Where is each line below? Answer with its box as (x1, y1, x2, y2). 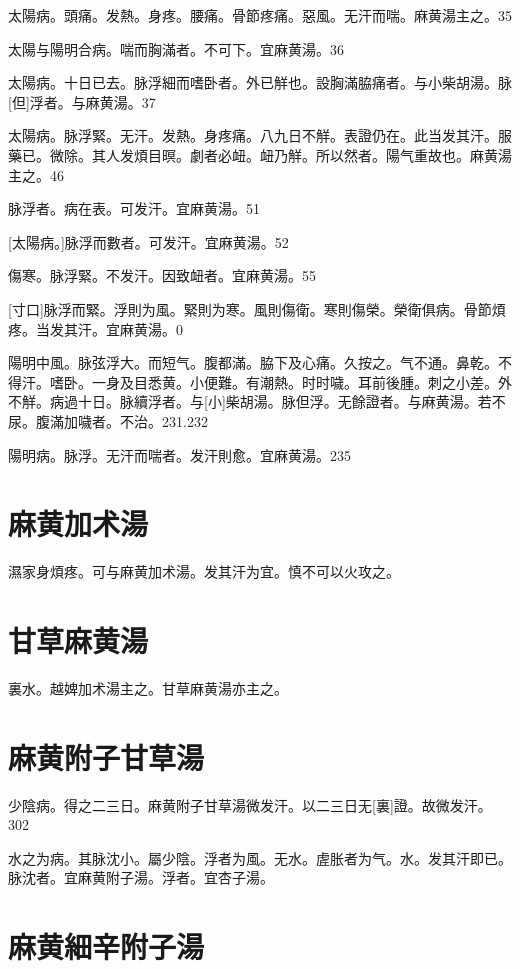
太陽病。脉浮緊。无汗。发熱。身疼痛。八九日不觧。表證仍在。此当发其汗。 (8, 125, 498, 146)
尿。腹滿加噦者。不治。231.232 (8, 410, 208, 431)
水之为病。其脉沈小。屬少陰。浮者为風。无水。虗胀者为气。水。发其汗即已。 (8, 847, 512, 868)
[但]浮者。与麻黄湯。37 (8, 91, 156, 112)
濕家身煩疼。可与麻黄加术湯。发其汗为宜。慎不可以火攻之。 (8, 561, 400, 582)
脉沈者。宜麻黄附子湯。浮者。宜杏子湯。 (8, 867, 274, 888)
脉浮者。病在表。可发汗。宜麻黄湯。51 (8, 198, 260, 219)
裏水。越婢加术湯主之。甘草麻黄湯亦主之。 (8, 677, 288, 698)
